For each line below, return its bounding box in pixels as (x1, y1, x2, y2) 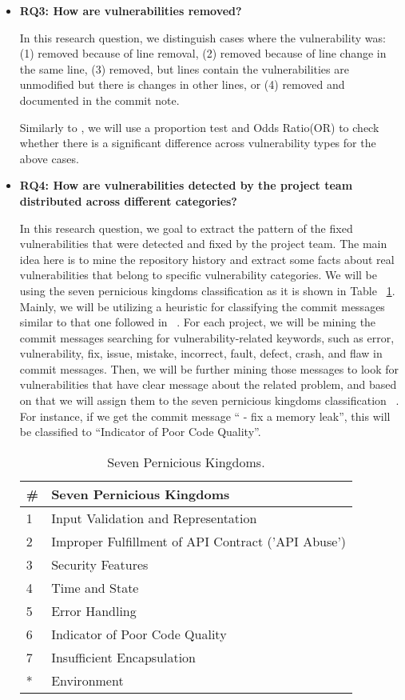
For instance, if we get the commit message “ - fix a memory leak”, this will (19, 407, 391, 424)
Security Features (51, 554, 149, 574)
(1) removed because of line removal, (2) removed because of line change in (19, 45, 387, 62)
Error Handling (51, 601, 137, 620)
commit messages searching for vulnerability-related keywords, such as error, (19, 329, 395, 346)
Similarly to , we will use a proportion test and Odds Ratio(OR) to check (19, 118, 379, 135)
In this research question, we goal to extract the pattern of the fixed (19, 219, 353, 236)
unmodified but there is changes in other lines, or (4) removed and (19, 76, 345, 93)
